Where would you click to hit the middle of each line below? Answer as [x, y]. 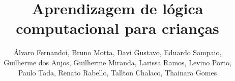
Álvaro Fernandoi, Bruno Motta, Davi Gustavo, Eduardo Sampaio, [118, 52]
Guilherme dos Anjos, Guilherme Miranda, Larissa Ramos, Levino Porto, [118, 62]
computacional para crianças [118, 28]
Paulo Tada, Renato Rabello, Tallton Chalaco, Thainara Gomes [118, 72]
